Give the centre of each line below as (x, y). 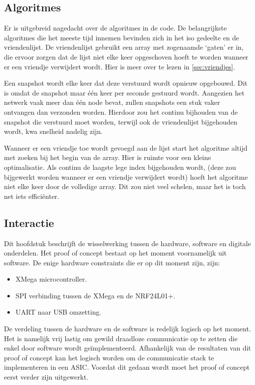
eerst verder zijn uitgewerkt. (46, 377)
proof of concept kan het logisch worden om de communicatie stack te (109, 357)
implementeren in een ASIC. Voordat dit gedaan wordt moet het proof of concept (127, 367)
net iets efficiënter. (32, 196)
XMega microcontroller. (51, 279)
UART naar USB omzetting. (58, 312)
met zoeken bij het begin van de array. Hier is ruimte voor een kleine (108, 157)
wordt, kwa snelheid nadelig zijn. (53, 131)
